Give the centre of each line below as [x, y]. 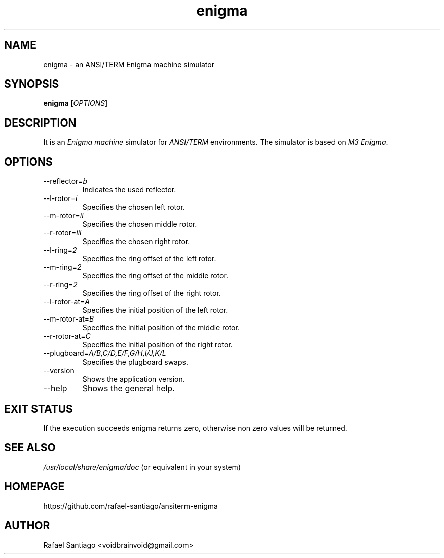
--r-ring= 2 [60, 285]
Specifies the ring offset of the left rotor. [149, 259]
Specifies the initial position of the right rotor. [157, 345]
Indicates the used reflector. [129, 190]
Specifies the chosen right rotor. [136, 242]
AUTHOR [27, 526]
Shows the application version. [134, 379]
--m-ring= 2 [62, 267]
